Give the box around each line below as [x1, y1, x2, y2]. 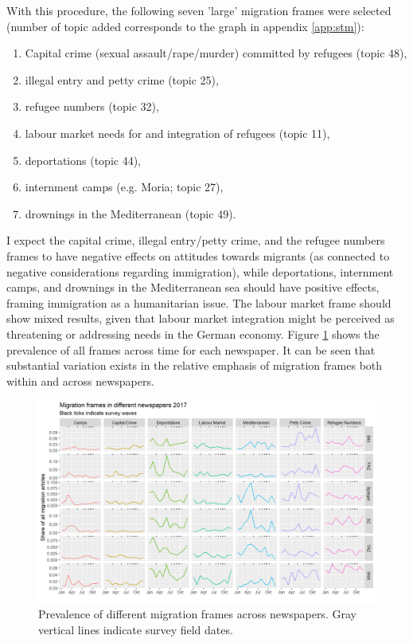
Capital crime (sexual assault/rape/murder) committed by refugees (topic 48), [25, 45, 407, 61]
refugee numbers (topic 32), [25, 98, 159, 115]
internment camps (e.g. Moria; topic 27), [25, 178, 224, 195]
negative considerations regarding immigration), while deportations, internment [6, 263, 394, 280]
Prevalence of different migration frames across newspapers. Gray [38, 606, 357, 622]
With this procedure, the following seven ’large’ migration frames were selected [6, 2, 392, 18]
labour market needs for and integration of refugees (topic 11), [25, 124, 330, 141]
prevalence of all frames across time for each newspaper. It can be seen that [6, 341, 376, 358]
